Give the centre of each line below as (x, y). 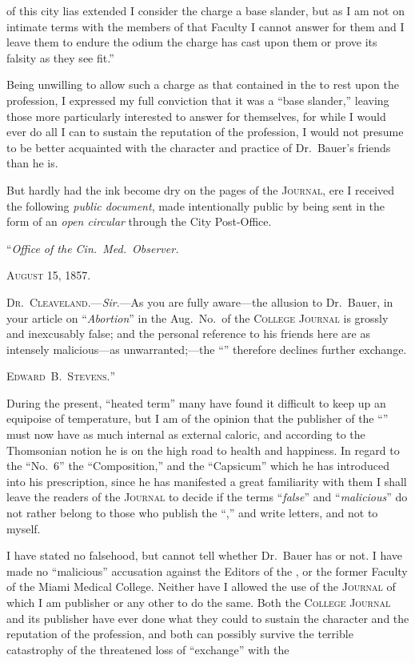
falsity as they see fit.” (60, 57)
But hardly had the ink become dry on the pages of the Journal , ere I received (201, 189)
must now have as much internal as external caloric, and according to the (186, 434)
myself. (24, 528)
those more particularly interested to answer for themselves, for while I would (196, 116)
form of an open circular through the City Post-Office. (139, 221)
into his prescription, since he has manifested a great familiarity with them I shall (207, 481)
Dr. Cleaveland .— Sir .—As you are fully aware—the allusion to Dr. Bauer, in (200, 301)
